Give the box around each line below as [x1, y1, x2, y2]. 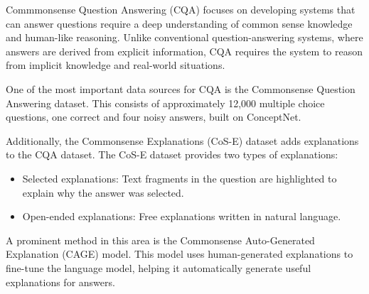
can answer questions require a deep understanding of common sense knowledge [6, 16, 353, 31]
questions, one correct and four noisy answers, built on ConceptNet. [6, 109, 301, 124]
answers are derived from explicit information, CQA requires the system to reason [6, 43, 363, 58]
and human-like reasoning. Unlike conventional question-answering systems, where [6, 30, 363, 45]
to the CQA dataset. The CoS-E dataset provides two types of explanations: [6, 147, 338, 162]
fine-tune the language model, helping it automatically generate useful [6, 260, 311, 275]
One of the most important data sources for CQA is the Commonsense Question [6, 81, 355, 96]
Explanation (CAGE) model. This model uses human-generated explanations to [6, 246, 353, 261]
